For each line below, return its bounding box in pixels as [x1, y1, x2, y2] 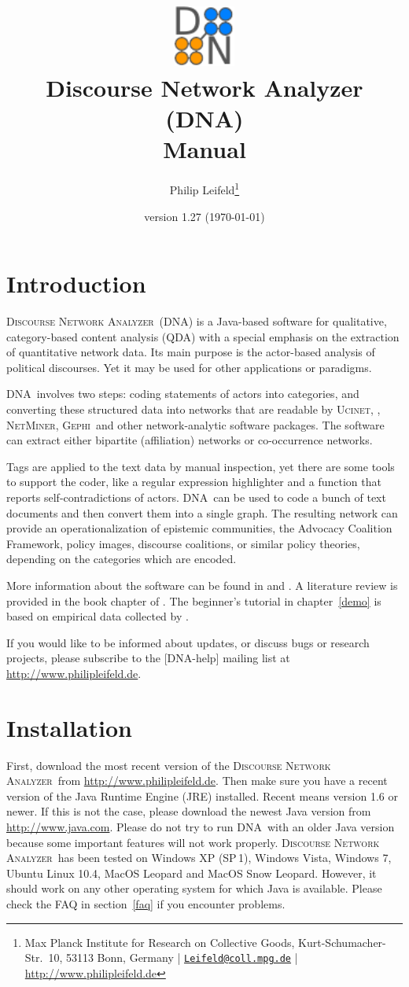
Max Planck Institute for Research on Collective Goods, [24, 934, 295, 950]
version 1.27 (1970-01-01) [144, 208, 265, 224]
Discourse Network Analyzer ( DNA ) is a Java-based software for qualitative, [6, 313, 387, 330]
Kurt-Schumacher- [298, 934, 386, 950]
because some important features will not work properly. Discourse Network [6, 834, 380, 850]
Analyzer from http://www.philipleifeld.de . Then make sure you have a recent [6, 772, 388, 789]
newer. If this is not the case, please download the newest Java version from [6, 803, 371, 819]
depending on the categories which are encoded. [6, 551, 237, 567]
